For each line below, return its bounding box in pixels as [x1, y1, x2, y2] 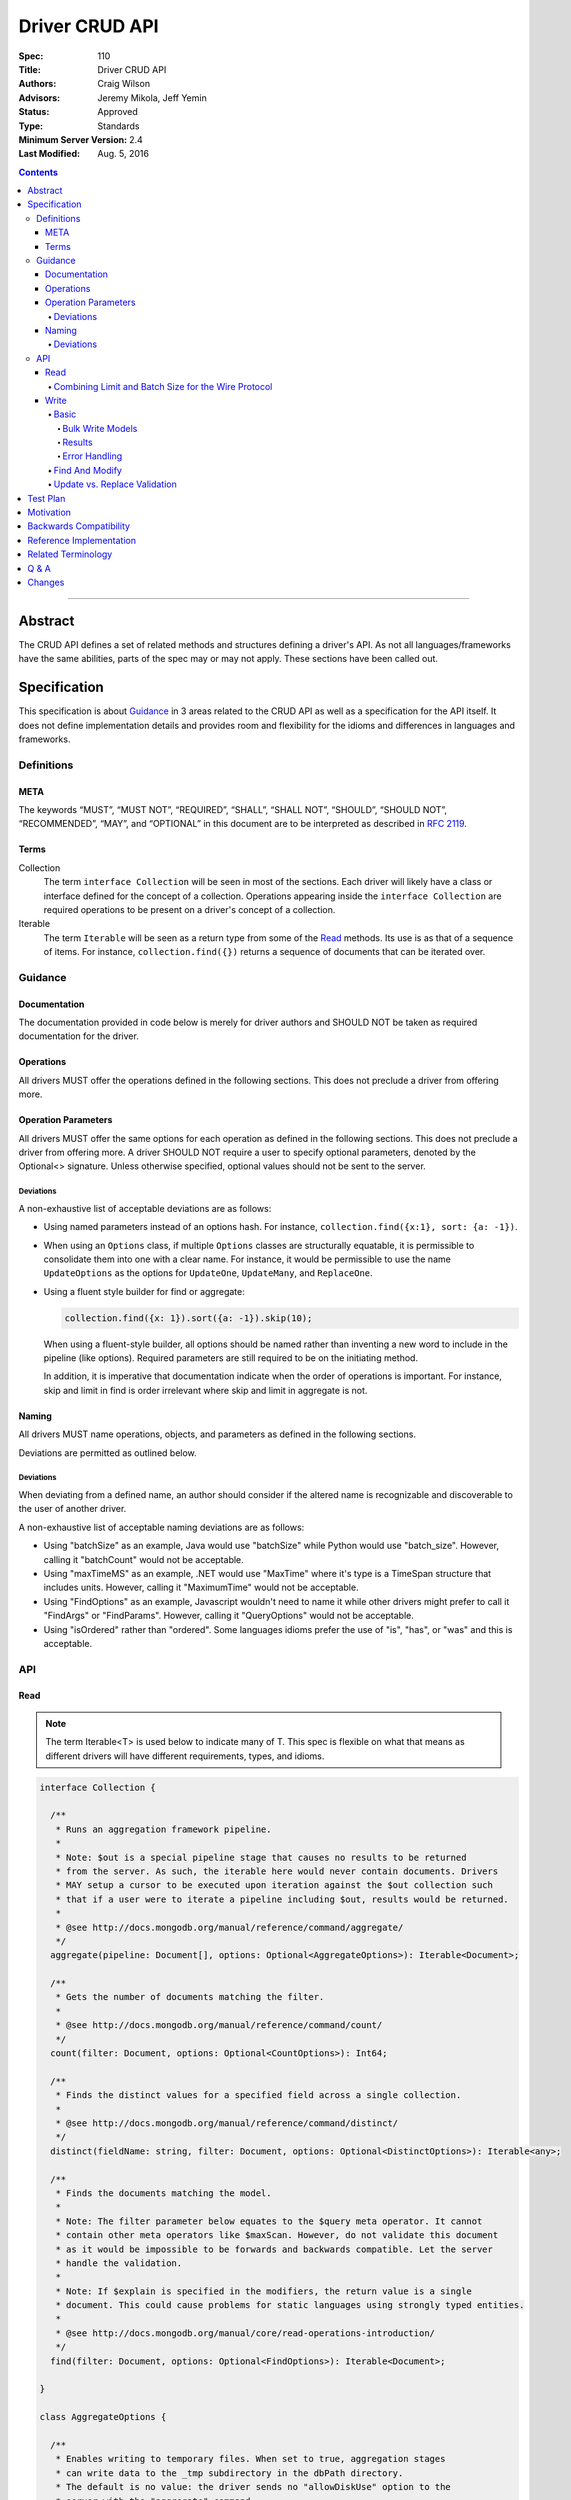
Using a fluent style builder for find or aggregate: [43, 1285, 245, 1297]
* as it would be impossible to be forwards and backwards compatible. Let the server [55, 2243, 494, 2255]
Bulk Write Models [62, 422, 138, 434]
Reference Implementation [27, 534, 137, 546]
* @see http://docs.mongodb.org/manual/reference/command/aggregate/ [55, 1921, 404, 1933]
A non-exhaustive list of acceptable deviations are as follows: [18, 1202, 272, 1214]
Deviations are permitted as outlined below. [18, 1446, 197, 1459]
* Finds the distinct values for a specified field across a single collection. [55, 2090, 462, 2101]
